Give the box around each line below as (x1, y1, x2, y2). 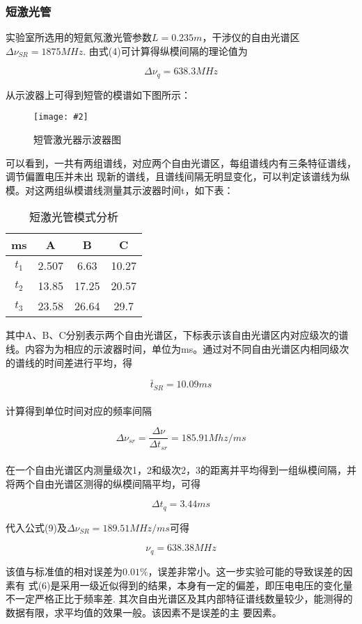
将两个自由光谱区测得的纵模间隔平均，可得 (6, 476, 200, 490)
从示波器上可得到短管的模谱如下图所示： (6, 87, 191, 102)
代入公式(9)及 (6, 520, 67, 534)
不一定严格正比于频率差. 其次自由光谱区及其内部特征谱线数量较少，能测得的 (6, 591, 353, 606)
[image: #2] (33, 112, 88, 122)
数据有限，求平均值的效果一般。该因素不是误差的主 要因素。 (6, 605, 282, 619)
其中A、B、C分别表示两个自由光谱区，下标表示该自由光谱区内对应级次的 (6, 328, 339, 342)
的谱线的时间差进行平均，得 (6, 355, 132, 369)
